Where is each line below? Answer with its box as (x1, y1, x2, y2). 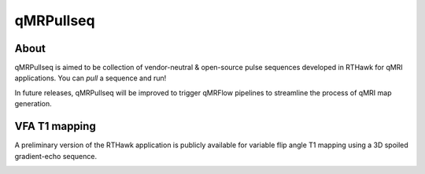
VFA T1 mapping (14, 120, 96, 133)
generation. (14, 99, 52, 109)
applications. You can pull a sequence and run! (14, 73, 167, 83)
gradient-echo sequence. (14, 151, 98, 161)
